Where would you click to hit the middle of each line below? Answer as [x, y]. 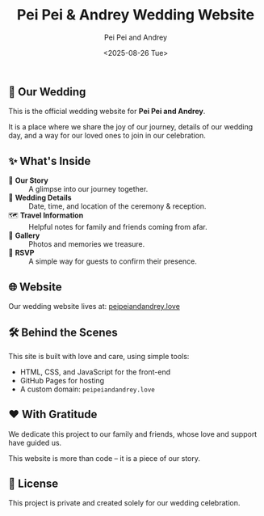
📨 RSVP [21, 253]
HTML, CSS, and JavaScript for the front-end [95, 372]
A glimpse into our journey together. [88, 189]
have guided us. [35, 442]
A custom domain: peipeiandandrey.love [88, 389]
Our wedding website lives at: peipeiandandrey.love [94, 306]
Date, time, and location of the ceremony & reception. [117, 206]
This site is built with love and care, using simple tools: [99, 356]
